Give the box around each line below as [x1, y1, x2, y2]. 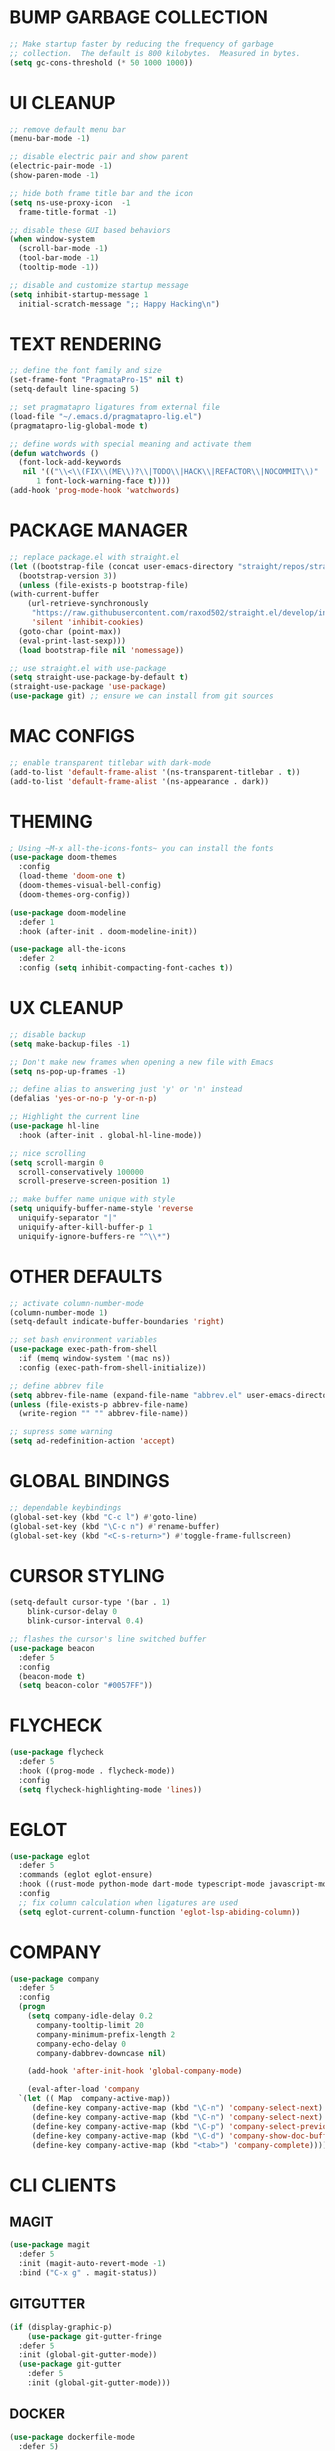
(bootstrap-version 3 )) [18, 571, 117, 581]
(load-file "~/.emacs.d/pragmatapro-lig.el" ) [9, 411, 202, 421]
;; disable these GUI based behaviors [9, 225, 171, 235]
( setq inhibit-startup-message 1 [9, 289, 149, 300]
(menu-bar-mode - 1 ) [9, 134, 91, 144]
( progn [18, 2002, 46, 2012]
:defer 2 [18, 954, 55, 964]
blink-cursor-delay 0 [27, 1607, 117, 1617]
